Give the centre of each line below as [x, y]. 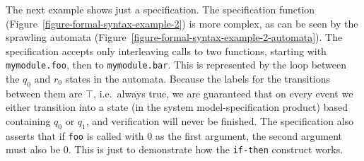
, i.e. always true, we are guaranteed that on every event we [223, 93]
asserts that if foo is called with [75, 135]
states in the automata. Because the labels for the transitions [198, 79]
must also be [33, 149]
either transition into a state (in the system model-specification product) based [177, 107]
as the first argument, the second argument [248, 135]
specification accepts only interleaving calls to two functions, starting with [166, 50]
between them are [44, 93]
